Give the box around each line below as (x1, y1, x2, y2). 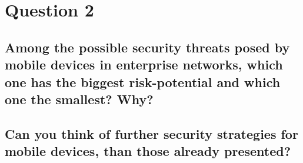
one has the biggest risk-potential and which (5, 72, 281, 91)
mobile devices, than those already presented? (5, 142, 291, 160)
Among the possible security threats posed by (5, 38, 290, 56)
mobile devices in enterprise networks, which (5, 55, 283, 74)
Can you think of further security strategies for (5, 124, 298, 142)
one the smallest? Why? (5, 89, 154, 108)
